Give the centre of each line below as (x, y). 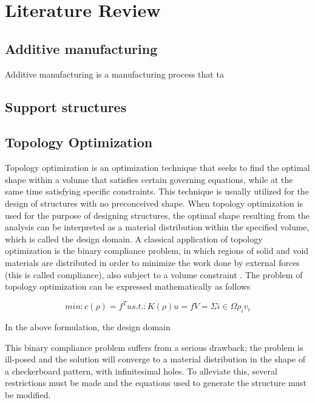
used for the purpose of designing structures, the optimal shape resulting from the (157, 215)
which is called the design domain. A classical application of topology (134, 238)
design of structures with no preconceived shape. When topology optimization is (154, 203)
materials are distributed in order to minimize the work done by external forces (152, 262)
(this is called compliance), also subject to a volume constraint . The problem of (154, 274)
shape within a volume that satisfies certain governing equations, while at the (149, 179)
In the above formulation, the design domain (88, 326)
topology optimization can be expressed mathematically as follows (128, 286)
